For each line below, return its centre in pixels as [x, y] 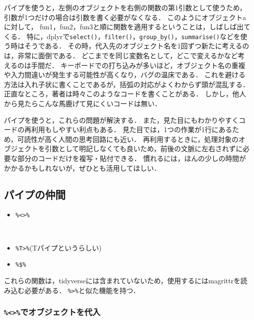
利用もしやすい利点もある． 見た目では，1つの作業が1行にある [132, 129]
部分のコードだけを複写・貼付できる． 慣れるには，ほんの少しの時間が [132, 158]
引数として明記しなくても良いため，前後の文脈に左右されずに [144, 149]
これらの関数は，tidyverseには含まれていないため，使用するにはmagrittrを [122, 280]
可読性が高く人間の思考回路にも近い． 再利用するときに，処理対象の [128, 139]
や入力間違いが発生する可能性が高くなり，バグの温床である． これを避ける [125, 75]
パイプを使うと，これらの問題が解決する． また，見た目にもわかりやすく [121, 120]
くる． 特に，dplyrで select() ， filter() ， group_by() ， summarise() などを [122, 36]
